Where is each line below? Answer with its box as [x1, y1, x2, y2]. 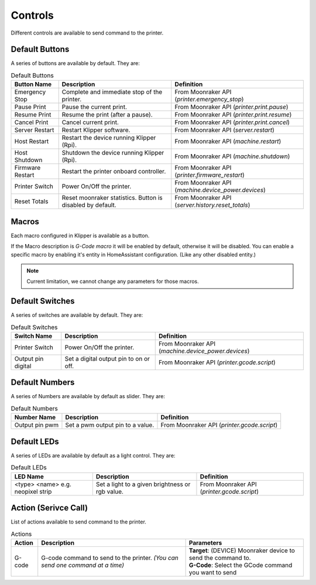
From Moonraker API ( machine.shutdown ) [174, 152, 290, 160]
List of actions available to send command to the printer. [11, 518, 146, 525]
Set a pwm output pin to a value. [65, 421, 154, 429]
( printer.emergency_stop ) [174, 95, 244, 104]
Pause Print [14, 103, 46, 111]
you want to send [188, 568, 237, 576]
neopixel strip [14, 487, 52, 495]
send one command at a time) [41, 561, 125, 569]
